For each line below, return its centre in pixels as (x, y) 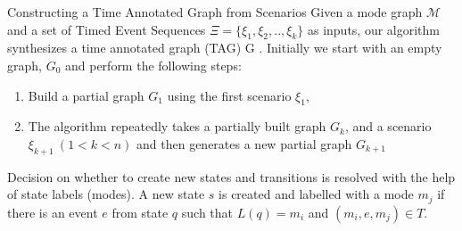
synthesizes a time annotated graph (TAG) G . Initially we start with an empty (225, 48)
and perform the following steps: (153, 65)
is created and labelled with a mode (316, 194)
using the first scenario (229, 95)
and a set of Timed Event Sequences (107, 29)
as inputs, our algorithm (373, 29)
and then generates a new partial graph (244, 143)
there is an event (53, 212)
